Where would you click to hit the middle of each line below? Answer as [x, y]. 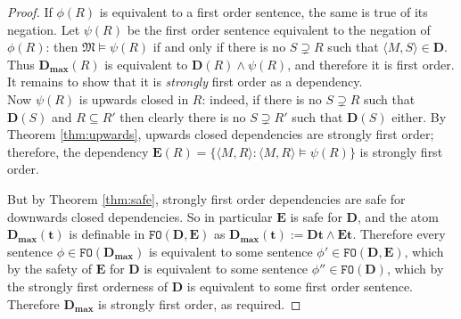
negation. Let [44, 29]
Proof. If [30, 12]
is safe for [316, 216]
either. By [419, 116]
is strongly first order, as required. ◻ [200, 303]
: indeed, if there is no [262, 98]
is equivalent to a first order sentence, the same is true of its [263, 12]
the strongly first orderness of [88, 286]
